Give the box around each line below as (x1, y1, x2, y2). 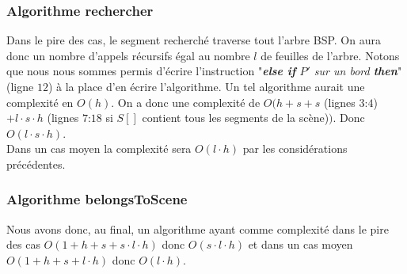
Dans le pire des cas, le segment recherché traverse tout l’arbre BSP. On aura (6, 32, 381, 48)
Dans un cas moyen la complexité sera (6, 140, 192, 157)
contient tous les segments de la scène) (142, 109, 329, 126)
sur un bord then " (314, 63, 402, 79)
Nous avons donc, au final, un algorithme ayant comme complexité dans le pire (6, 220, 389, 237)
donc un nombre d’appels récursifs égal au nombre (6, 47, 250, 63)
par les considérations (242, 140, 348, 157)
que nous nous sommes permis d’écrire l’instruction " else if (6, 63, 296, 79)
